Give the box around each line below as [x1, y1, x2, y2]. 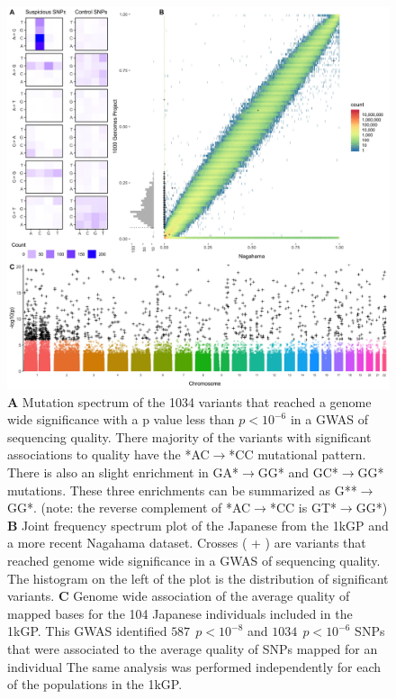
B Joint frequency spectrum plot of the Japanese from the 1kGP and [7, 515, 389, 534]
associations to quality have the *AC [7, 445, 210, 464]
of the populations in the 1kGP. [7, 675, 183, 694]
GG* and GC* [257, 462, 338, 481]
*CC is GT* [269, 498, 337, 517]
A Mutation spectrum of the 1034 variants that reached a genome [7, 392, 372, 411]
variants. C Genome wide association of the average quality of [7, 586, 350, 605]
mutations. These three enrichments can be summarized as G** [7, 480, 357, 499]
